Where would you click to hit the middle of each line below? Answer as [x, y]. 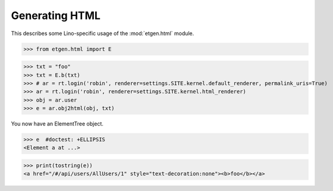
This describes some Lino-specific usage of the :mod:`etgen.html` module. [103, 33]
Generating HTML [56, 15]
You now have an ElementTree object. [57, 124]
